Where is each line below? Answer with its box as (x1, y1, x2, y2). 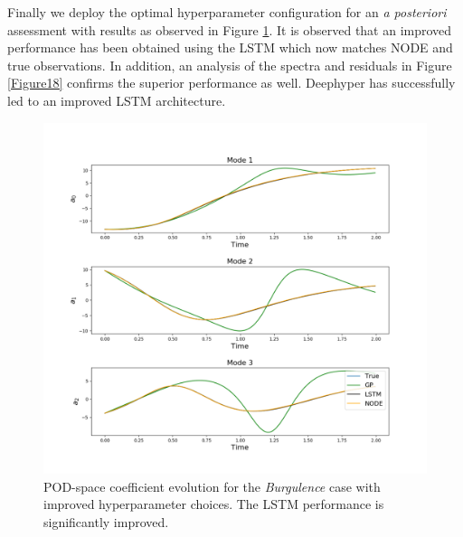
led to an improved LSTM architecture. (7, 90, 226, 109)
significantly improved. (43, 512, 169, 531)
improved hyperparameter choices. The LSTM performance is (43, 495, 384, 513)
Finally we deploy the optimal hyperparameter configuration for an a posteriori (7, 3, 447, 21)
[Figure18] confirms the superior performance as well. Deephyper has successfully (7, 73, 456, 92)
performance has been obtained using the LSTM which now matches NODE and (7, 38, 453, 57)
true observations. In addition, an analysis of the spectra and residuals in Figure (7, 55, 452, 74)
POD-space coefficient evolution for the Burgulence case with (43, 476, 381, 495)
